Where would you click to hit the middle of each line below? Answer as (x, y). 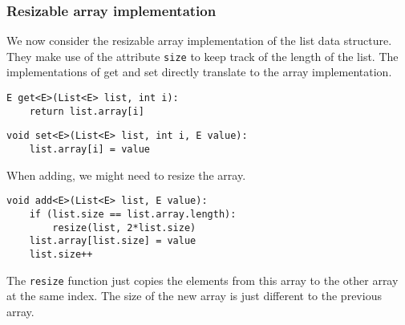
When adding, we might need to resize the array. (126, 175)
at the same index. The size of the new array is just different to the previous (194, 296)
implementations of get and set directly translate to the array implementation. (199, 72)
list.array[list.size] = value (113, 241)
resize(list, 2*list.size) (124, 227)
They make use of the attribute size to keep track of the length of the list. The (202, 56)
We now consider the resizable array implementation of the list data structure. (199, 41)
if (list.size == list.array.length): (133, 214)
